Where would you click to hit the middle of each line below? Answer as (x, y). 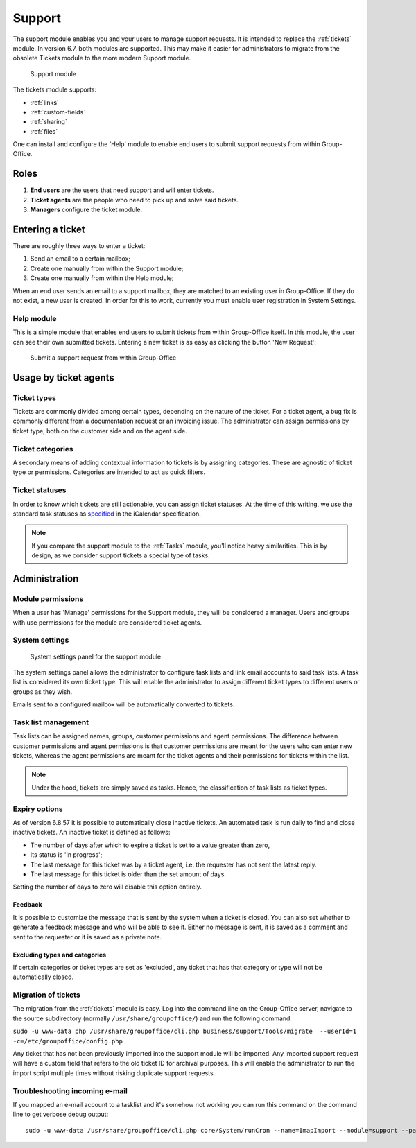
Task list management (51, 722)
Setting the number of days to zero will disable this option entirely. (107, 887)
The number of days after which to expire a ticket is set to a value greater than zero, (150, 845)
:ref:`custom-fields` (58, 112)
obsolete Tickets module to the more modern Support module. (102, 58)
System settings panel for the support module (96, 656)
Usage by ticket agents (63, 377)
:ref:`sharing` (49, 122)
